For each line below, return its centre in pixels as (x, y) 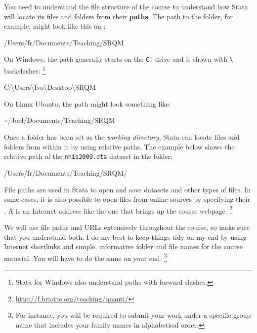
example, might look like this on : (55, 26)
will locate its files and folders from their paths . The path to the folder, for (119, 16)
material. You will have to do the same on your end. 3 (86, 257)
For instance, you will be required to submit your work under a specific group (133, 315)
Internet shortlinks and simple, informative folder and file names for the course (123, 246)
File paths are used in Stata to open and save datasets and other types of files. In (128, 189)
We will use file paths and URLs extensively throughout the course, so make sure (127, 227)
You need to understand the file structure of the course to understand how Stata (126, 6)
